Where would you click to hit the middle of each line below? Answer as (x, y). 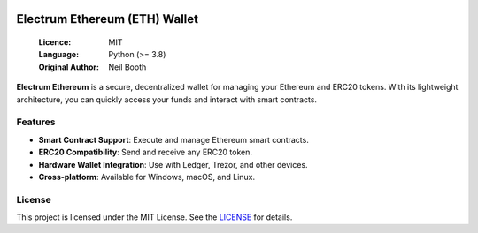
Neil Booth (127, 67)
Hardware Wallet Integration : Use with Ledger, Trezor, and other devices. (173, 164)
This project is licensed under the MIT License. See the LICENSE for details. (154, 217)
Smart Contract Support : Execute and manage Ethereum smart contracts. (173, 139)
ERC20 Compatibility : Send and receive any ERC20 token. (145, 152)
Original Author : (69, 67)
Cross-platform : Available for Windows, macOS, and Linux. (147, 177)
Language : (59, 55)
